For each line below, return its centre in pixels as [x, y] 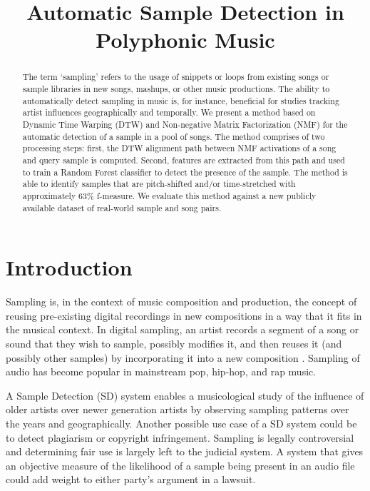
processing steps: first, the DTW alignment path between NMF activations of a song [179, 148]
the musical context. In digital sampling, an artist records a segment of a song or [183, 329]
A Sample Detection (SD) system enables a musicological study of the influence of [185, 395]
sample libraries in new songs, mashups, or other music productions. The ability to [176, 89]
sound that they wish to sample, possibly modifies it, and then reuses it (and [174, 343]
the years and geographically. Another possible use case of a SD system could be [181, 423]
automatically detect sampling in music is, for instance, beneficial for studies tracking [181, 100]
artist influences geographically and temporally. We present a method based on [169, 112]
